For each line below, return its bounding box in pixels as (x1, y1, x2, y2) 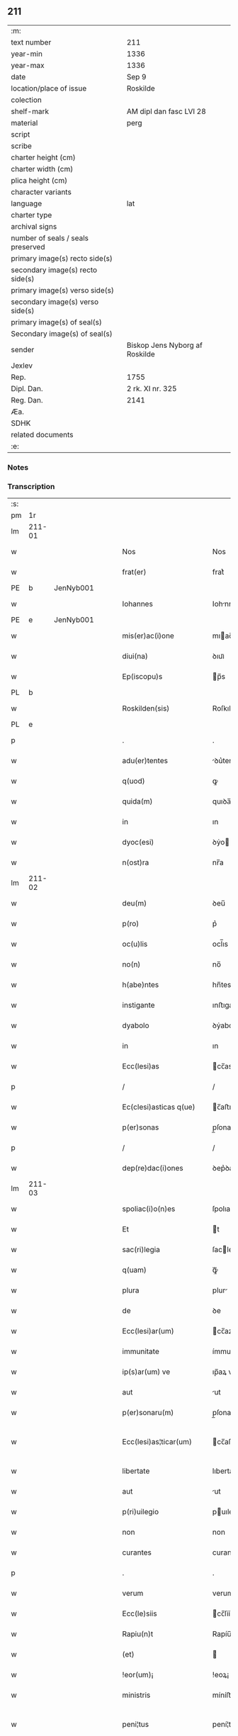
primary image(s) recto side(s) (11, 253, 113, 263)
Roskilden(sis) (122, 704, 170, 714)
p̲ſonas (212, 1122, 235, 1132)
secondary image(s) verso (11, 297, 99, 307)
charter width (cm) (11, 164, 74, 174)
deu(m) (122, 898, 147, 908)
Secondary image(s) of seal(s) (11, 329, 113, 339)
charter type (11, 210, 52, 220)
